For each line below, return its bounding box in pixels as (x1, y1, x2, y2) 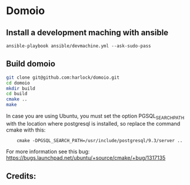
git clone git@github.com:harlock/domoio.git (6, 75, 119, 80)
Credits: (6, 171, 36, 181)
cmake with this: (6, 126, 46, 133)
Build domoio (6, 59, 56, 69)
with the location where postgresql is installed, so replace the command (6, 120, 181, 127)
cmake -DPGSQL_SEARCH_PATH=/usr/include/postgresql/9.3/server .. (16, 137, 183, 143)
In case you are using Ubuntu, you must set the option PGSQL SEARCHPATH (6, 113, 185, 121)
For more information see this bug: (6, 148, 90, 155)
